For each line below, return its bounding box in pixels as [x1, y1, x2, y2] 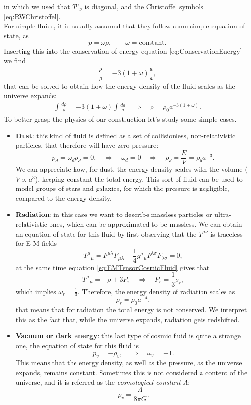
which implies [15, 286, 56, 296]
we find [4, 55, 25, 65]
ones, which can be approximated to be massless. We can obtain [49, 219, 242, 229]
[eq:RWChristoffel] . [4, 11, 61, 21]
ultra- [214, 209, 231, 219]
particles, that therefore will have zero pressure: [15, 140, 159, 150]
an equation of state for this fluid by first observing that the [15, 228, 197, 239]
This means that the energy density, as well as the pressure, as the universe [15, 357, 242, 368]
